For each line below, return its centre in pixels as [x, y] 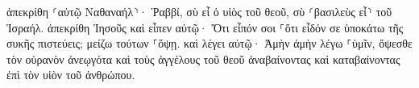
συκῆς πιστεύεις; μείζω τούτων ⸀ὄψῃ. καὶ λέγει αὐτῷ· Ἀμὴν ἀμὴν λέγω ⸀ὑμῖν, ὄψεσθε [209, 43]
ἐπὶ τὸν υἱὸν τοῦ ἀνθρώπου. [71, 75]
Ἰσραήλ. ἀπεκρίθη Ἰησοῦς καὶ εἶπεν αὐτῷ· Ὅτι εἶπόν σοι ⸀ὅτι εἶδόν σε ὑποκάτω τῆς [205, 27]
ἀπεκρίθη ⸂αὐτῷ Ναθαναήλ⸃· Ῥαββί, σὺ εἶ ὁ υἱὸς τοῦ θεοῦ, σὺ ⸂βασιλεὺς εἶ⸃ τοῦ [199, 11]
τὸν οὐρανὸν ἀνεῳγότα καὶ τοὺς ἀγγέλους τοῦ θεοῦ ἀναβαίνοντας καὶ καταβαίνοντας [203, 59]
